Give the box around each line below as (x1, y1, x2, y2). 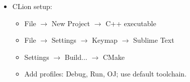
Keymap (91, 35, 118, 45)
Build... (64, 51, 87, 62)
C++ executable (105, 18, 156, 28)
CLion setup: (12, 1, 52, 11)
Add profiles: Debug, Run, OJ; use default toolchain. (24, 68, 187, 79)
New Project (51, 18, 90, 28)
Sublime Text (133, 35, 174, 45)
